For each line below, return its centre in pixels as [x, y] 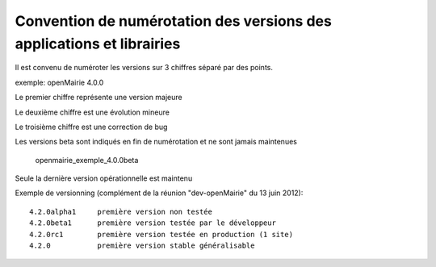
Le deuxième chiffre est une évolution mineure [92, 112]
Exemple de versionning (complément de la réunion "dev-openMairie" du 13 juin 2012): [159, 193]
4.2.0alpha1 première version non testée [121, 211]
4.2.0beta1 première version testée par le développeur [153, 223]
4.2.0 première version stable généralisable [142, 246]
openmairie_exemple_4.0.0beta [87, 160]
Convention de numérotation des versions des [174, 21]
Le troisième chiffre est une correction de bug [91, 127]
